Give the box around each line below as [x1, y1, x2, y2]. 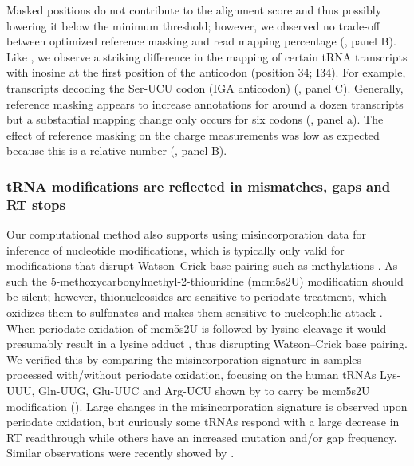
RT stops [6, 194, 65, 214]
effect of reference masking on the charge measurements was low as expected [6, 126, 380, 143]
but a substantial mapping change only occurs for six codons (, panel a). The [6, 111, 384, 128]
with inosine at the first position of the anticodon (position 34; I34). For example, [6, 64, 406, 81]
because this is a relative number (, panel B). [6, 142, 227, 159]
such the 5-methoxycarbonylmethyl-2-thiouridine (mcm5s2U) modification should [6, 272, 404, 289]
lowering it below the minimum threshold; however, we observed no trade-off [6, 17, 380, 34]
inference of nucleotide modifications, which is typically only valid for [6, 241, 345, 258]
